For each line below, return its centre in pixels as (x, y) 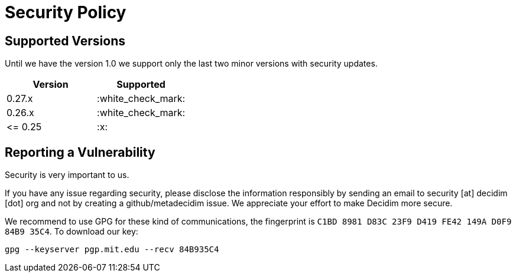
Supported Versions (65, 41)
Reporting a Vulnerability (80, 152)
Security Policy (66, 12)
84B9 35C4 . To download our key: (72, 232)
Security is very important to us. (67, 175)
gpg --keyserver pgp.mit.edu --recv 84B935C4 (112, 250)
